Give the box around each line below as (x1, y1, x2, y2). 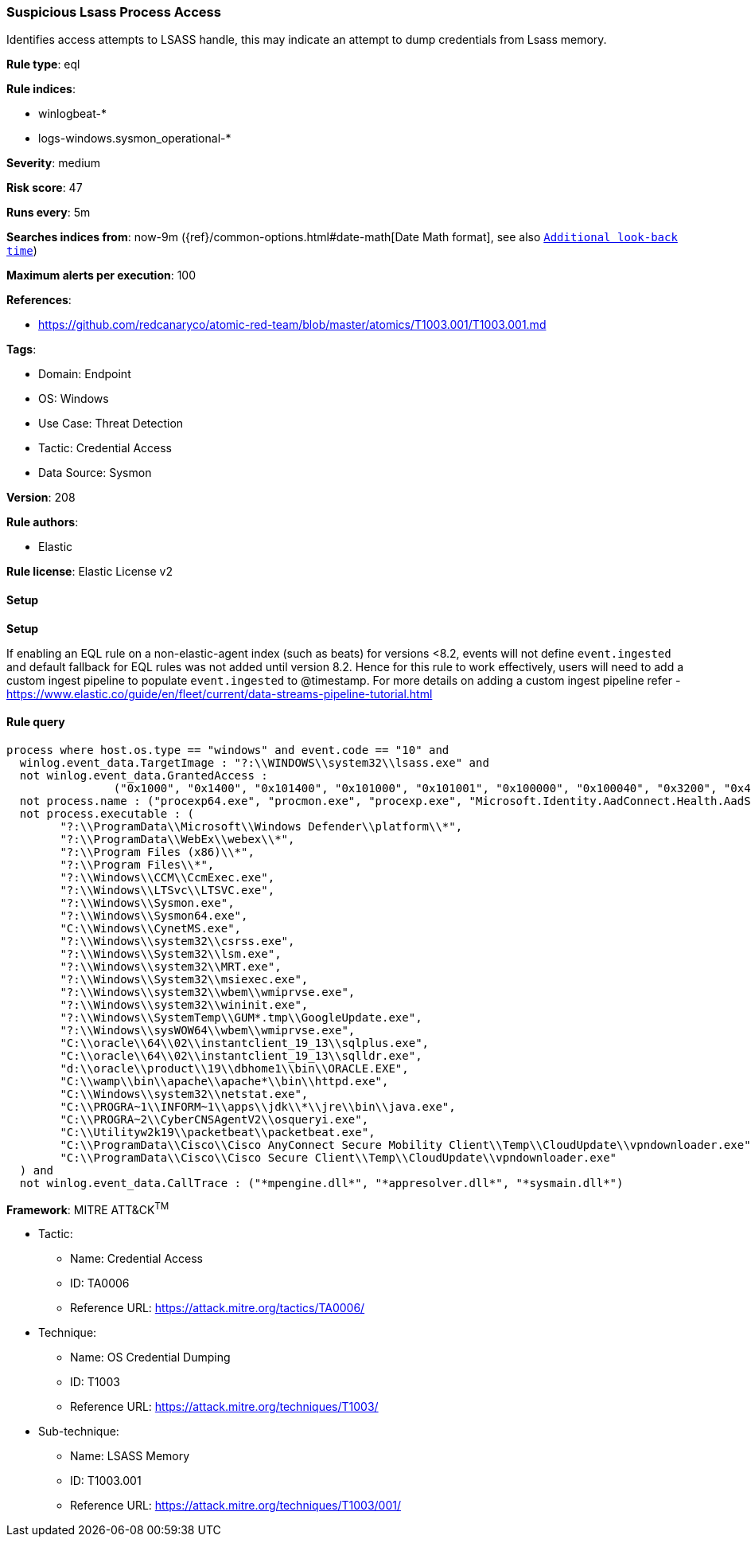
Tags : (6, 342, 37, 357)
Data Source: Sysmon (38, 466, 152, 480)
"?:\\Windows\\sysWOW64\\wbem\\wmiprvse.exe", (60, 1023, 356, 1037)
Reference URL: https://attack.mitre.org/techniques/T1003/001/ (70, 1498, 401, 1513)
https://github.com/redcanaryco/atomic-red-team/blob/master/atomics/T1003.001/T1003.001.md (38, 318, 547, 332)
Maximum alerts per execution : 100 (6, 268, 197, 283)
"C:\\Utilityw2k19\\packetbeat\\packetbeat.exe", (60, 1125, 375, 1139)
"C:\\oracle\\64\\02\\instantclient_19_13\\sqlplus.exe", (60, 1036, 430, 1049)
